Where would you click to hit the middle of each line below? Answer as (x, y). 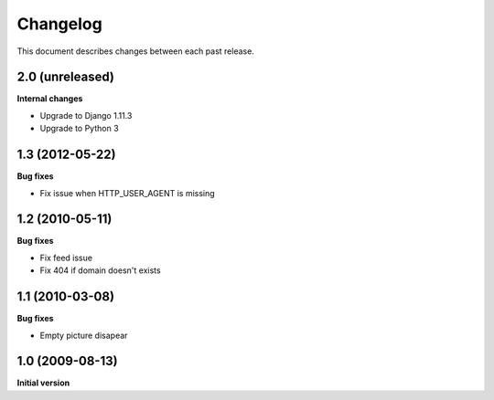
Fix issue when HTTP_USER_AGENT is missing (127, 193)
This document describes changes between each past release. (136, 51)
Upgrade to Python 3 (79, 129)
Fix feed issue (66, 258)
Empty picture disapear (84, 335)
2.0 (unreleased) (65, 77)
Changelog (59, 24)
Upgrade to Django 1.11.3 (86, 115)
